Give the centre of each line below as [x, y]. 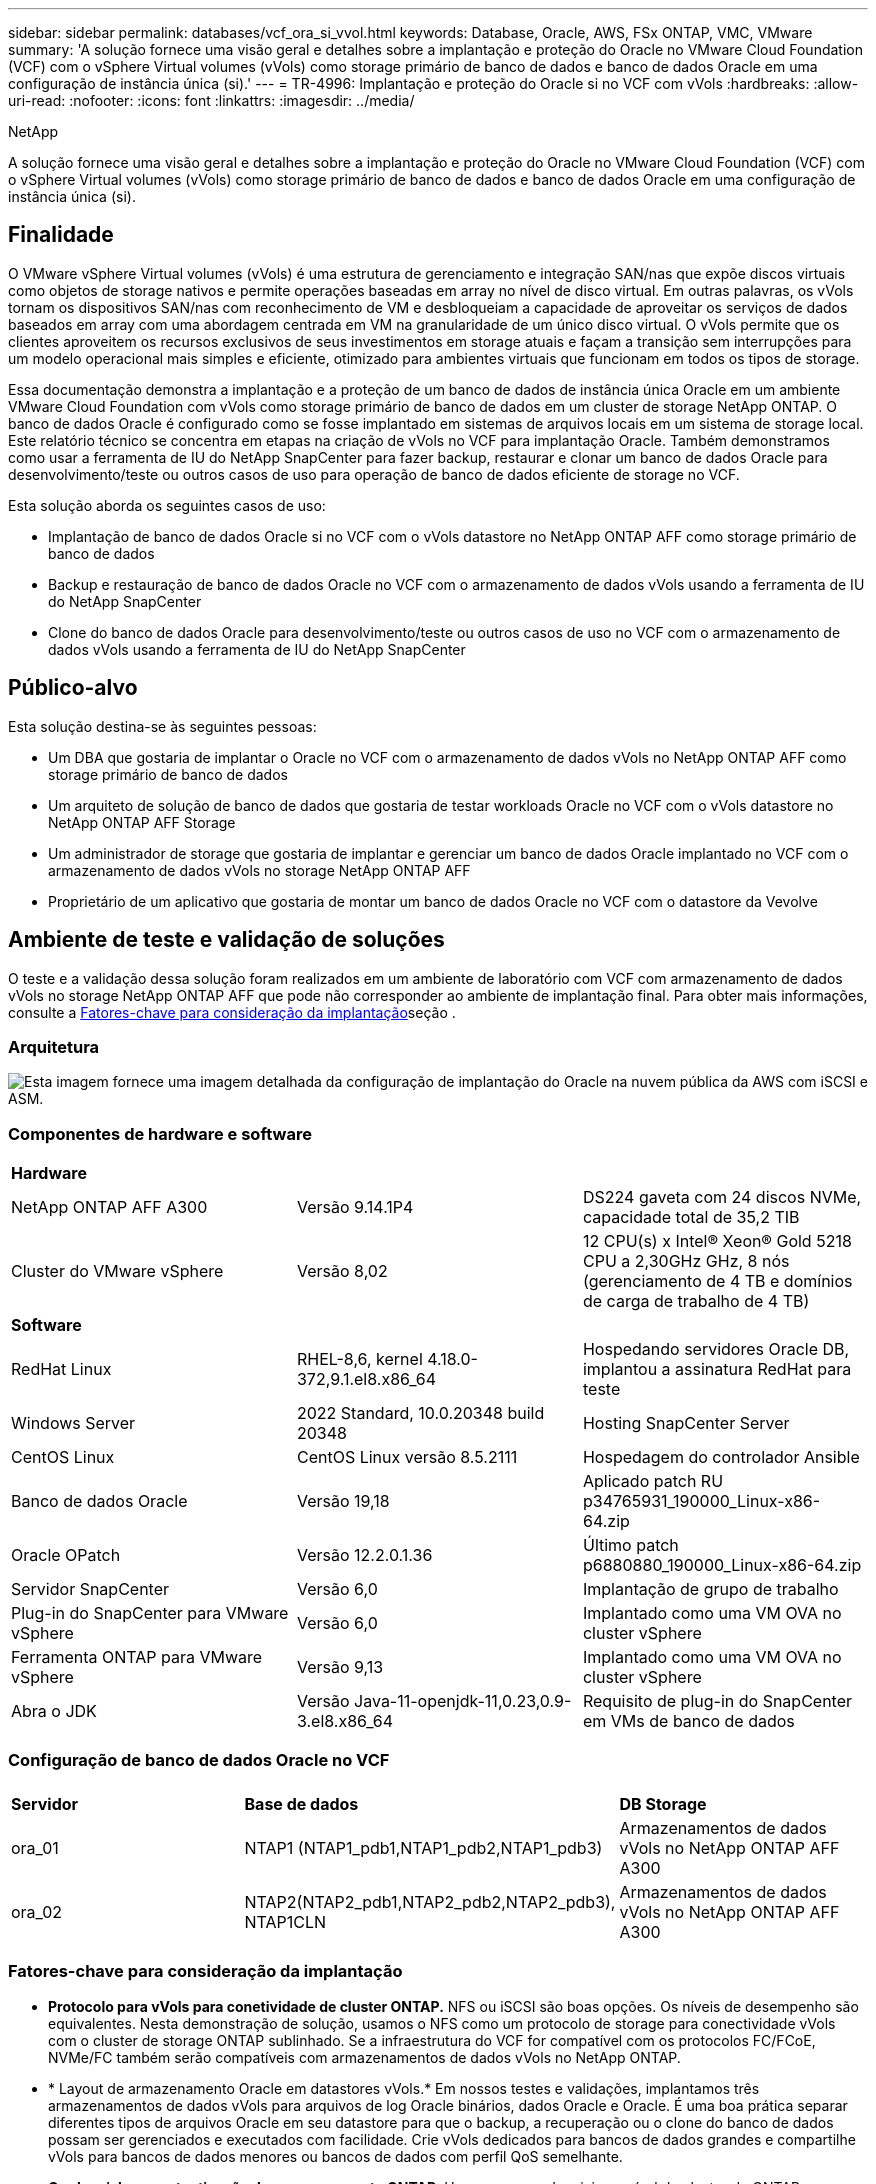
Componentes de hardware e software [160, 1133]
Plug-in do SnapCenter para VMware [150, 1613]
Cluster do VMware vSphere [117, 1271]
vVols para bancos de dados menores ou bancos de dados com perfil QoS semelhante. [335, 2156]
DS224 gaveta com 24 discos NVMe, [722, 1197]
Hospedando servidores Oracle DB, [716, 1349]
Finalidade [61, 235]
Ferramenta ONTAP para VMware [137, 1657]
